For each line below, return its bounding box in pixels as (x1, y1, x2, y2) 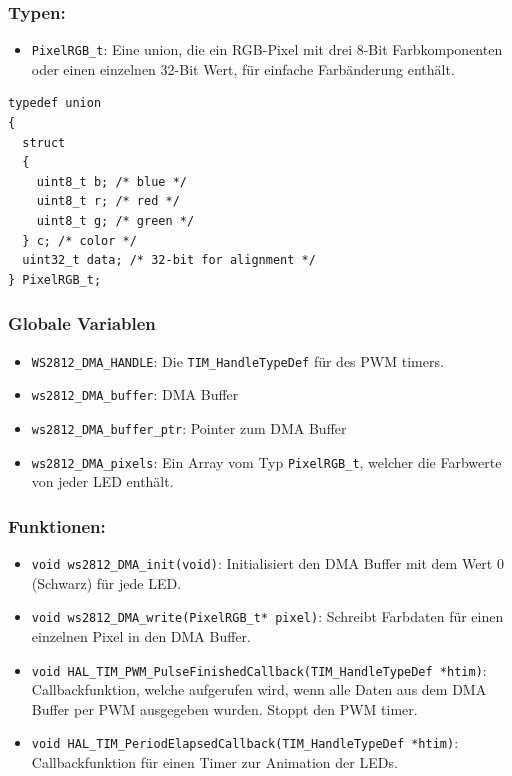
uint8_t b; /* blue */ (36, 174, 187, 189)
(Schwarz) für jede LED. (31, 572, 182, 593)
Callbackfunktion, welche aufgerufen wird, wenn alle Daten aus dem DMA (31, 679, 487, 700)
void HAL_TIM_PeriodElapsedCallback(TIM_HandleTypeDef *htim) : (31, 732, 459, 753)
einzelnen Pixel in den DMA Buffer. (31, 625, 251, 646)
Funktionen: (8, 513, 106, 538)
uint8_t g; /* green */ (36, 214, 195, 229)
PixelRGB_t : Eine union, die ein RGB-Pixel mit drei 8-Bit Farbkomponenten (31, 39, 503, 60)
